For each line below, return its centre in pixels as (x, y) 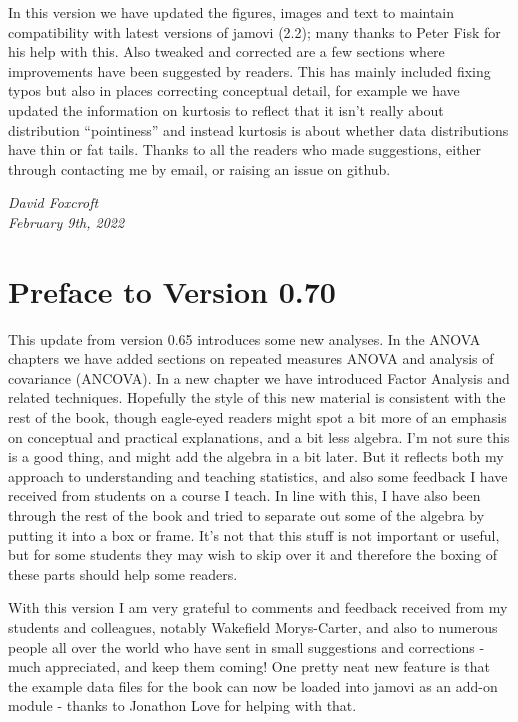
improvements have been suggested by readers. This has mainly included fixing (249, 70)
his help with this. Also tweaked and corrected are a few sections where (226, 51)
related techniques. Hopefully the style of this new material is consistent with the (257, 397)
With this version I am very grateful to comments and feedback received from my (258, 607)
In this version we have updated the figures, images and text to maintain (231, 12)
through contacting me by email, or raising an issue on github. (199, 168)
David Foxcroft (53, 202)
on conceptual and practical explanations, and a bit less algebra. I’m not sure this (259, 436)
